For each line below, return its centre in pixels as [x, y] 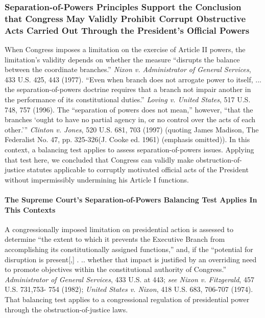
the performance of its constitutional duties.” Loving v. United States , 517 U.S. [128, 99]
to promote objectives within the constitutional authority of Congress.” [116, 269]
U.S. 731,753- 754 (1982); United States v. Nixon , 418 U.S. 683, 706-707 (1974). [129, 289]
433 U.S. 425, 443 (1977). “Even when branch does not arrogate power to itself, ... [133, 79]
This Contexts [30, 209]
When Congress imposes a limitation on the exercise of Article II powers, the [125, 49]
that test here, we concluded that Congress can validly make [99, 159]
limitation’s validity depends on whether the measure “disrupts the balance [122, 59]
